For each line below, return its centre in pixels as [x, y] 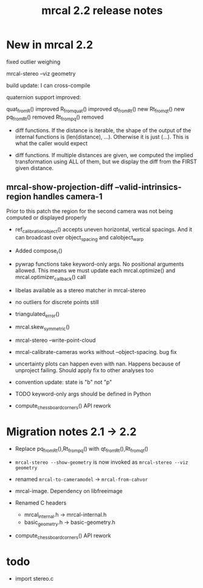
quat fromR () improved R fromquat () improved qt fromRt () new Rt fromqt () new [96, 109]
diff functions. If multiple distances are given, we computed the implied [104, 155]
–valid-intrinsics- [148, 187]
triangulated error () [37, 314]
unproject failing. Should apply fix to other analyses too [84, 370]
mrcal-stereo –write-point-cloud [55, 340]
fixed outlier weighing [33, 62]
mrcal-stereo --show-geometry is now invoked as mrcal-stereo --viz [101, 462]
